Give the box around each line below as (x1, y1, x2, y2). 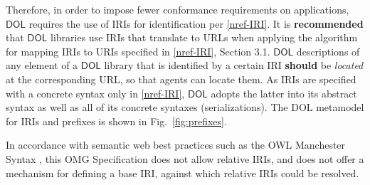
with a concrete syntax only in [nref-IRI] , (6, 85, 185, 100)
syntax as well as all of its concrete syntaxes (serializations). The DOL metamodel (6, 100, 364, 115)
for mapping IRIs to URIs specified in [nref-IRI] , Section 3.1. (6, 43, 270, 58)
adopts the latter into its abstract (211, 85, 357, 100)
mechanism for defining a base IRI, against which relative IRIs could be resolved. (6, 165, 359, 180)
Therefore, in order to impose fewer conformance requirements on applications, (6, 2, 349, 16)
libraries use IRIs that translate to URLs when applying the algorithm (51, 30, 358, 45)
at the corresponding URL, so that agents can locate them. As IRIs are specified (6, 71, 356, 86)
